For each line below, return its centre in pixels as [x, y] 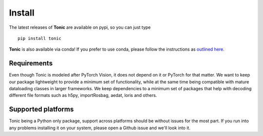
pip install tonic [40, 38]
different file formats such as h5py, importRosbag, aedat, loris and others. [83, 96]
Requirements [31, 63]
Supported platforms [41, 109]
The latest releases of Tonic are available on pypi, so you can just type [80, 27]
